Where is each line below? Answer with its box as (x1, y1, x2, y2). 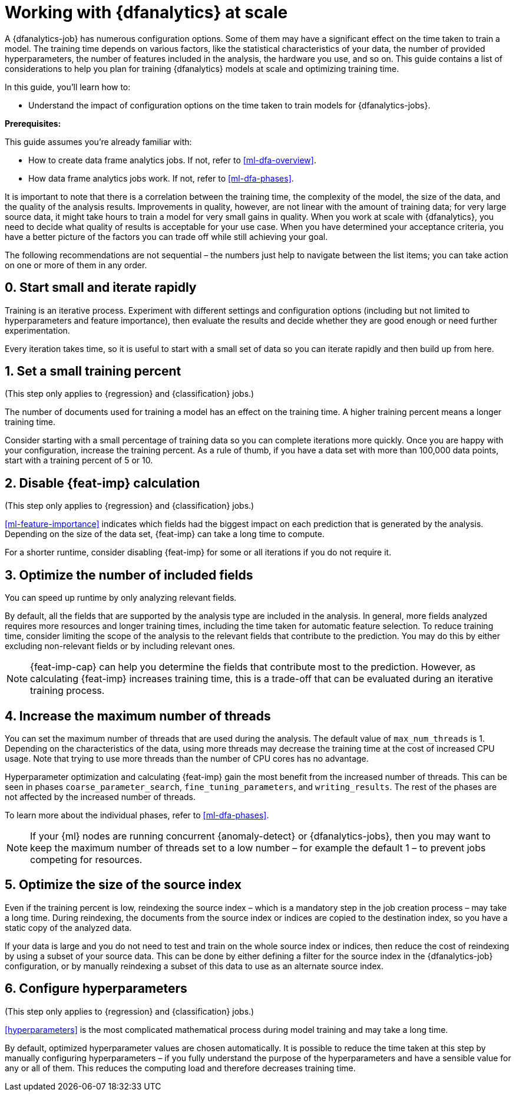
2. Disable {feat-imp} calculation (5, 475, 200, 491)
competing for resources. (30, 853, 143, 865)
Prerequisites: (5, 118, 61, 129)
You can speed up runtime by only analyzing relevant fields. (5, 593, 237, 603)
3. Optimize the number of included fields (5, 567, 253, 582)
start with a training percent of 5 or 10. (5, 455, 153, 466)
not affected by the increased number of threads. (5, 791, 196, 802)
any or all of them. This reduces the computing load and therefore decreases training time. (5, 1062, 356, 1073)
